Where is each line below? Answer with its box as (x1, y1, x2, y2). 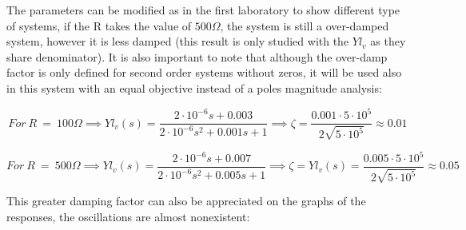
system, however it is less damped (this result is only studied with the (6, 33, 349, 50)
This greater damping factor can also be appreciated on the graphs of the (6, 192, 366, 209)
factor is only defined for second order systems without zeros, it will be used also (6, 64, 402, 81)
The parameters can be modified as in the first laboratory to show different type (6, 2, 400, 18)
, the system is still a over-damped (220, 17, 389, 34)
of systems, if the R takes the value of (6, 17, 192, 34)
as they (370, 33, 406, 50)
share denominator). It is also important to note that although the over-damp (6, 48, 388, 65)
